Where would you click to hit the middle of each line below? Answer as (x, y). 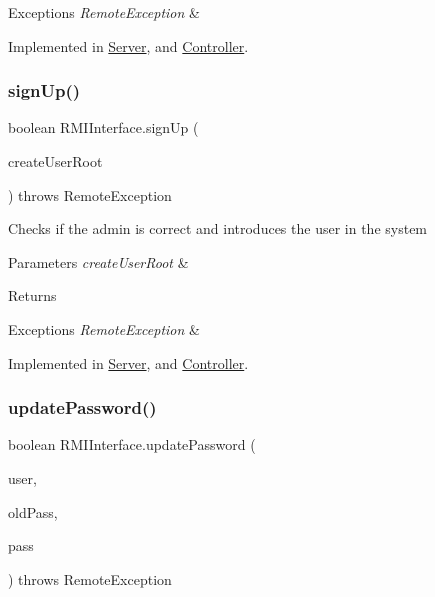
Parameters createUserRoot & (98, 261)
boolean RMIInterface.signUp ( (103, 127)
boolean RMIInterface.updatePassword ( (132, 444)
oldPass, (33, 511)
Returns (32, 295)
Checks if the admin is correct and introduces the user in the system (218, 228)
